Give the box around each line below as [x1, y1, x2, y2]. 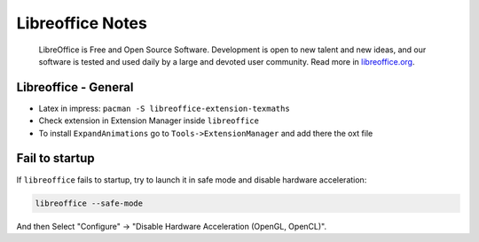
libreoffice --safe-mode [35, 198, 144, 208]
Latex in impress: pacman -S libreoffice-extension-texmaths [38, 103, 290, 113]
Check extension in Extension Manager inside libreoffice [38, 115, 259, 126]
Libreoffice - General [16, 80, 134, 95]
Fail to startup [16, 151, 95, 166]
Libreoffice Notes [16, 13, 148, 33]
